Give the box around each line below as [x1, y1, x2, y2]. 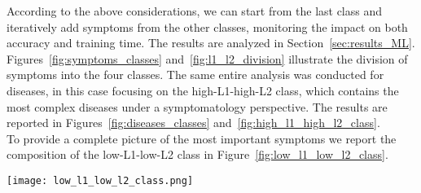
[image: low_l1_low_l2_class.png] [7, 174, 194, 186]
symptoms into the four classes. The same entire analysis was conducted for [7, 66, 384, 83]
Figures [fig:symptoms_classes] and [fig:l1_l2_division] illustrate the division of [7, 50, 408, 67]
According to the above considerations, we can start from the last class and [7, 2, 383, 19]
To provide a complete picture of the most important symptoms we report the [7, 129, 397, 147]
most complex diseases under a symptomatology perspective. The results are [7, 98, 388, 115]
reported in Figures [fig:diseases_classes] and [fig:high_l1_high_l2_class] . [7, 114, 380, 131]
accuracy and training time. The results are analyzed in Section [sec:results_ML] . [7, 34, 415, 51]
